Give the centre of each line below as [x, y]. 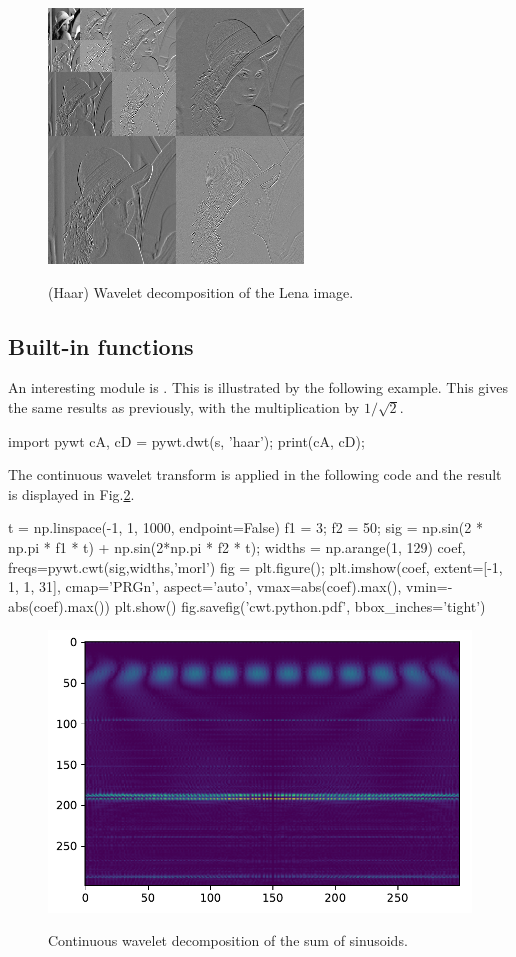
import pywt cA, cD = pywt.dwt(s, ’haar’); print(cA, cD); [186, 440]
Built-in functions [101, 345]
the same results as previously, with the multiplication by [184, 406]
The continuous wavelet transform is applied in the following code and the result [255, 474]
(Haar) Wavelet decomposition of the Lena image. [201, 291]
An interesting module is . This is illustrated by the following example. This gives [258, 387]
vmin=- [429, 586]
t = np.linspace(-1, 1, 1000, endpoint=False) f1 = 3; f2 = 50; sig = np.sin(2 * [245, 527]
